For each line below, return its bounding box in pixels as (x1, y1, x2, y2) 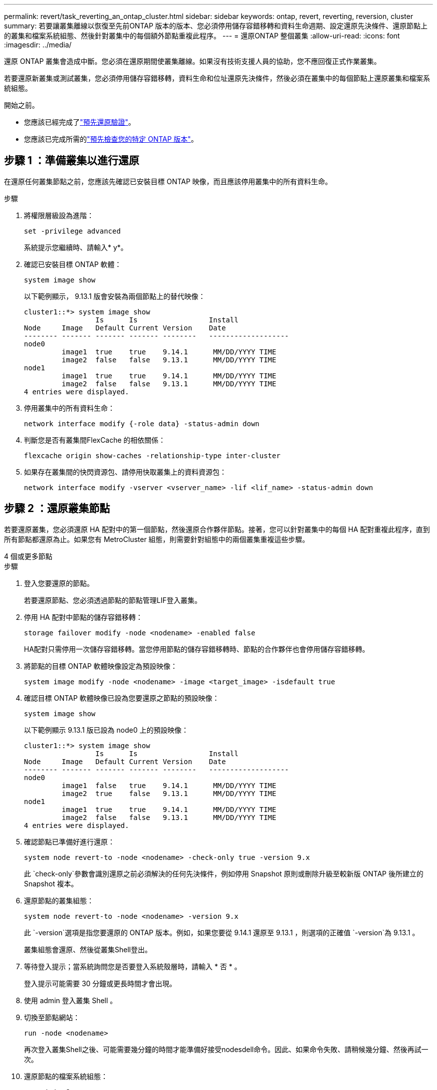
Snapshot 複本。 (24, 879, 78, 888)
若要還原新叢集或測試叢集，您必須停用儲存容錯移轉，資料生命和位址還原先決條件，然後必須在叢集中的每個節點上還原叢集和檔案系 (4, 74, 430, 82)
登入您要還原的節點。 (24, 578, 94, 587)
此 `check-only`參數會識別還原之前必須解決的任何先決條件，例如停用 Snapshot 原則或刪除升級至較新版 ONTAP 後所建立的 (24, 869, 424, 878)
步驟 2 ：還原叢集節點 (4, 502, 110, 515)
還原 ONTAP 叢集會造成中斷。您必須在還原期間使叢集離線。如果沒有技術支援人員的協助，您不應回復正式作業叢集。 (4, 57, 381, 65)
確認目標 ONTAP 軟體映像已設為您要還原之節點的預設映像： (24, 693, 219, 702)
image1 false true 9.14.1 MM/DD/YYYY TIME (61, 781, 276, 790)
